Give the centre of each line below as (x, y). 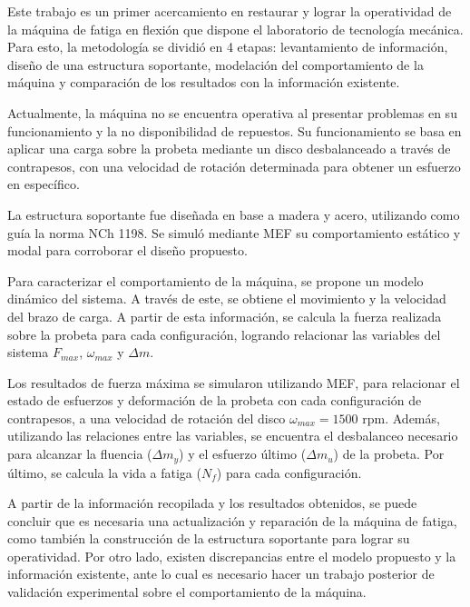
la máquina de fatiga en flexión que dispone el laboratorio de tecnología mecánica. (235, 29)
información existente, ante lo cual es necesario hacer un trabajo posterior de (221, 574)
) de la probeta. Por (389, 454)
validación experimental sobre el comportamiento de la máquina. (187, 592)
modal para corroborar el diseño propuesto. (127, 250)
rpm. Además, (401, 418)
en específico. (44, 184)
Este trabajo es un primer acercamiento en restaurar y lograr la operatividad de (230, 11)
